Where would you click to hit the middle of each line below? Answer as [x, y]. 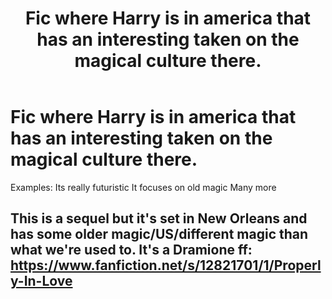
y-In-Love [41, 281]
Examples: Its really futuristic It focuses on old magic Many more [143, 187]
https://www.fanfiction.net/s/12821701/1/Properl [166, 265]
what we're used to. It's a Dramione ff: [131, 250]
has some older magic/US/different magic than [159, 234]
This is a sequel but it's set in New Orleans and [159, 218]
